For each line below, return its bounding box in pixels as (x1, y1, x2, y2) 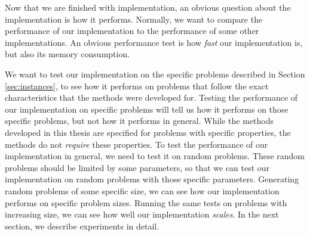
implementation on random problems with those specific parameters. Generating (5, 173, 299, 185)
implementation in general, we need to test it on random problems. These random (5, 150, 305, 162)
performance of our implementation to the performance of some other (5, 24, 259, 37)
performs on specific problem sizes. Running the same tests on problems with (5, 196, 287, 209)
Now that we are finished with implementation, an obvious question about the (5, 1, 291, 13)
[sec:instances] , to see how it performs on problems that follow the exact (5, 79, 269, 92)
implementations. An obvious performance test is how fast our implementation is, (5, 36, 303, 48)
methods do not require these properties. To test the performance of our (5, 138, 268, 150)
